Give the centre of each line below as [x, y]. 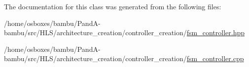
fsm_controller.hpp [216, 33]
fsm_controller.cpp [215, 58]
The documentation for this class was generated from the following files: [113, 6]
